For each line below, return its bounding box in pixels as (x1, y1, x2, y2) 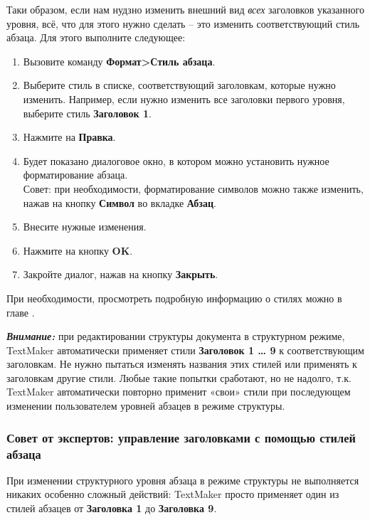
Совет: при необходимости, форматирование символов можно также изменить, (23, 181, 364, 196)
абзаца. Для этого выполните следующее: (6, 30, 186, 45)
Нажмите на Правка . (23, 129, 116, 144)
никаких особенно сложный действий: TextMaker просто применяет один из (6, 487, 339, 502)
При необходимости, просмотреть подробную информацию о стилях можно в (6, 290, 342, 305)
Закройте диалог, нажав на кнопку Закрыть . (23, 267, 218, 282)
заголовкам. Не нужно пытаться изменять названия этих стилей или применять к (6, 356, 357, 371)
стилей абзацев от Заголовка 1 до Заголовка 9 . (6, 500, 217, 515)
